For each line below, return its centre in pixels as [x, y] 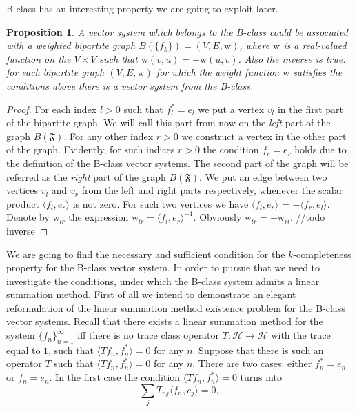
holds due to [320, 149]
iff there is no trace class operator [149, 335]
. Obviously [217, 217]
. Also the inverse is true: [292, 58]
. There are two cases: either [252, 363]
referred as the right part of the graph [86, 176]
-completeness [322, 254]
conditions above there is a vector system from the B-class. [130, 85]
